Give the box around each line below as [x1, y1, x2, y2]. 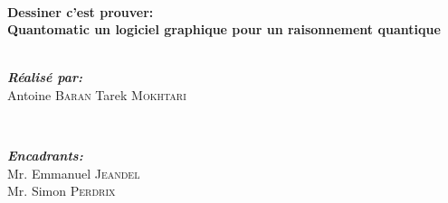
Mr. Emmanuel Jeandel [7, 163, 140, 182]
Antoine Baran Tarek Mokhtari [7, 85, 186, 104]
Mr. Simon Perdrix [7, 181, 116, 200]
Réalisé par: [7, 68, 83, 87]
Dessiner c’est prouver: [7, 2, 154, 21]
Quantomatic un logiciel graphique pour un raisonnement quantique [7, 20, 441, 39]
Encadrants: [7, 146, 83, 165]
